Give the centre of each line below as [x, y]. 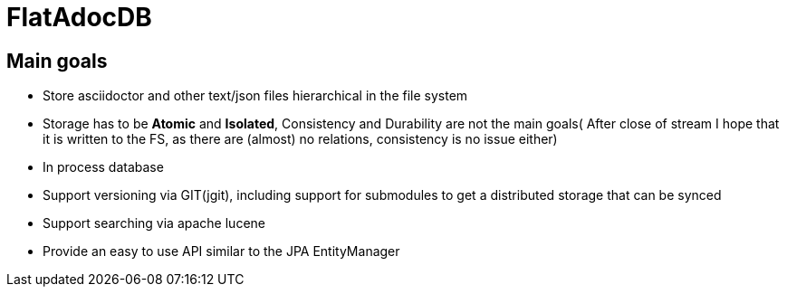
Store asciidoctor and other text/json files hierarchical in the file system [255, 96]
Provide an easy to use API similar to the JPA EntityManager [221, 251]
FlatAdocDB [79, 17]
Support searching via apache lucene [154, 223]
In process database [103, 167]
